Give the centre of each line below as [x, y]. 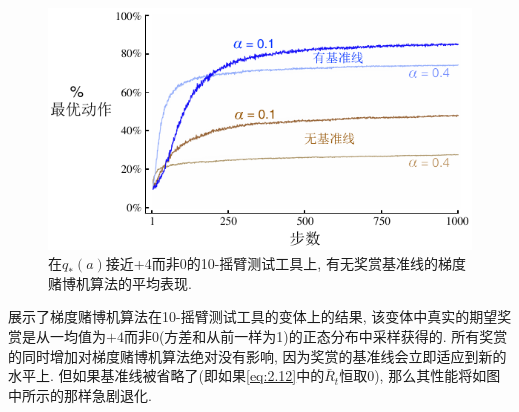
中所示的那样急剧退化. [80, 394]
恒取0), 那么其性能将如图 [420, 375]
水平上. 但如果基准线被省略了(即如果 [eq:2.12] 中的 [166, 375]
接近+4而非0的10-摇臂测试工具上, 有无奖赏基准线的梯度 [285, 263]
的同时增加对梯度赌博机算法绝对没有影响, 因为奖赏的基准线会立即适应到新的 [257, 355]
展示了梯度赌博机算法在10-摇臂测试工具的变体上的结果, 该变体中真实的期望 [253, 316]
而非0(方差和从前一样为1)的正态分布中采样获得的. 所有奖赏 [315, 336]
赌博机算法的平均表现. [120, 282]
